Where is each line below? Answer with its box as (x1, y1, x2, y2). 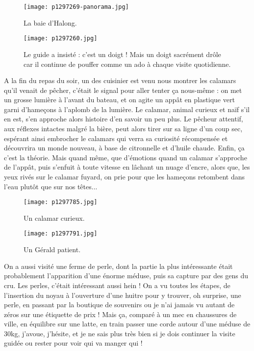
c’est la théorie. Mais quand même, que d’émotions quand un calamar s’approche (4, 152, 247, 162)
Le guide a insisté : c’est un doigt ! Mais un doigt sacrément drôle (24, 49, 221, 59)
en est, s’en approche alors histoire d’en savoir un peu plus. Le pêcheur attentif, (4, 114, 243, 124)
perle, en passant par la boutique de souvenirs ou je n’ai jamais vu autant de (4, 299, 235, 310)
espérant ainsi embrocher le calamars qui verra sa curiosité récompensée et (4, 133, 228, 143)
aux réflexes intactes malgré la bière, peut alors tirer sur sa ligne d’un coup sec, (4, 123, 243, 134)
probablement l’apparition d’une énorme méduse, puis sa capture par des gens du (4, 270, 248, 281)
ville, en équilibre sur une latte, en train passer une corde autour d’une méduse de (4, 319, 251, 329)
